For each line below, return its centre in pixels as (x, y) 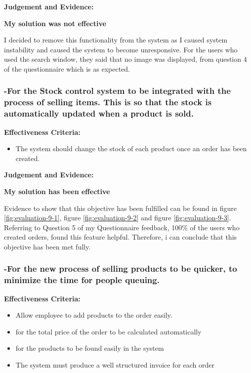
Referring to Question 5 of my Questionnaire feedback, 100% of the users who (122, 227)
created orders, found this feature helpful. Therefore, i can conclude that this (121, 237)
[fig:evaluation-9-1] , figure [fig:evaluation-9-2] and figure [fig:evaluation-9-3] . (118, 218)
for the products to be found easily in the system (90, 348)
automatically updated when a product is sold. (99, 113)
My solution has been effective (57, 191)
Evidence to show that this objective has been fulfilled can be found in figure (121, 208)
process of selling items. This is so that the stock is (108, 102)
